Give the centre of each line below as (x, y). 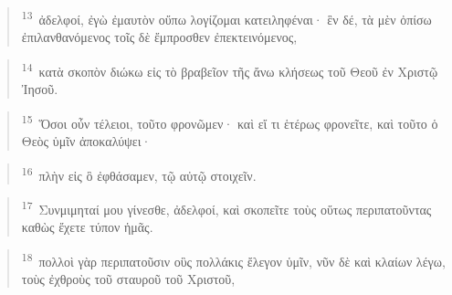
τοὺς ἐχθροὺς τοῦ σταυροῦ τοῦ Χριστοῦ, (128, 278)
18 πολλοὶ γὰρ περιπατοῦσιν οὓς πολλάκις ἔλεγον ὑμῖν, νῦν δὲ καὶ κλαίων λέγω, (233, 259)
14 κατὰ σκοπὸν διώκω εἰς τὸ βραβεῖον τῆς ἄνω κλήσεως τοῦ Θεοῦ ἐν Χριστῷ (230, 69)
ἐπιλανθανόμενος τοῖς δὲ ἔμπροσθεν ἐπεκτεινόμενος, (159, 37)
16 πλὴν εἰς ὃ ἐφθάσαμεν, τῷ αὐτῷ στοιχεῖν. (139, 174)
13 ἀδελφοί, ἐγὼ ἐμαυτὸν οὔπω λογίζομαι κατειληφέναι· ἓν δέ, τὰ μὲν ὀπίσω (226, 18)
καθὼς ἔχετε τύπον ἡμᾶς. (87, 227)
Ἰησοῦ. (40, 89)
